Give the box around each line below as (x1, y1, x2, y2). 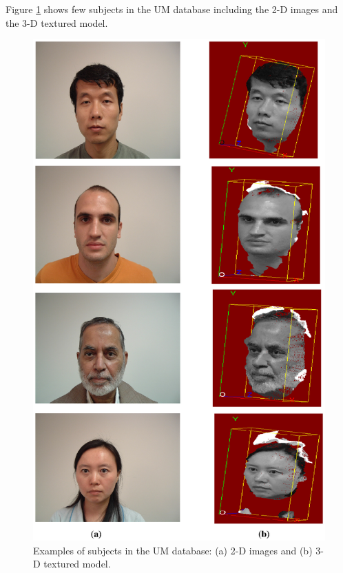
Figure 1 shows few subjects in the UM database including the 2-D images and (6, 2, 338, 16)
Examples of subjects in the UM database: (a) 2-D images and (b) (33, 543, 313, 557)
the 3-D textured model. (6, 15, 108, 30)
